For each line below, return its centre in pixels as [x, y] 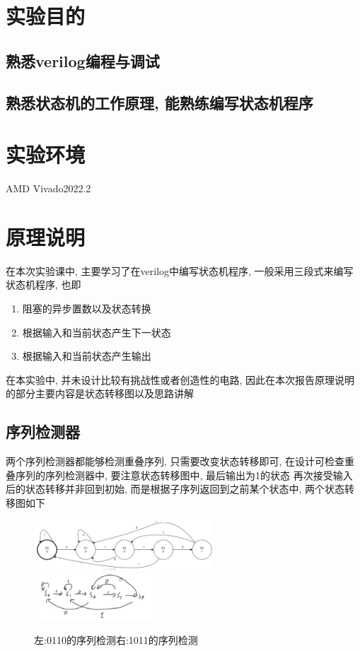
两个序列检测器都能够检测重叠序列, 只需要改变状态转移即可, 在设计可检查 [175, 461]
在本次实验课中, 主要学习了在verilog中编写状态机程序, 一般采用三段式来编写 [180, 270]
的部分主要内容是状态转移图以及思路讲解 [100, 393]
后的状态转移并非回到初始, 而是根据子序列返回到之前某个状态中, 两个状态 [175, 489]
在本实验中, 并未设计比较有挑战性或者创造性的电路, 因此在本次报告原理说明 [180, 379]
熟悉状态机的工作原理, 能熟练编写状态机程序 [159, 102]
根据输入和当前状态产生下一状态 [97, 332]
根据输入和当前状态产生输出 [87, 356]
